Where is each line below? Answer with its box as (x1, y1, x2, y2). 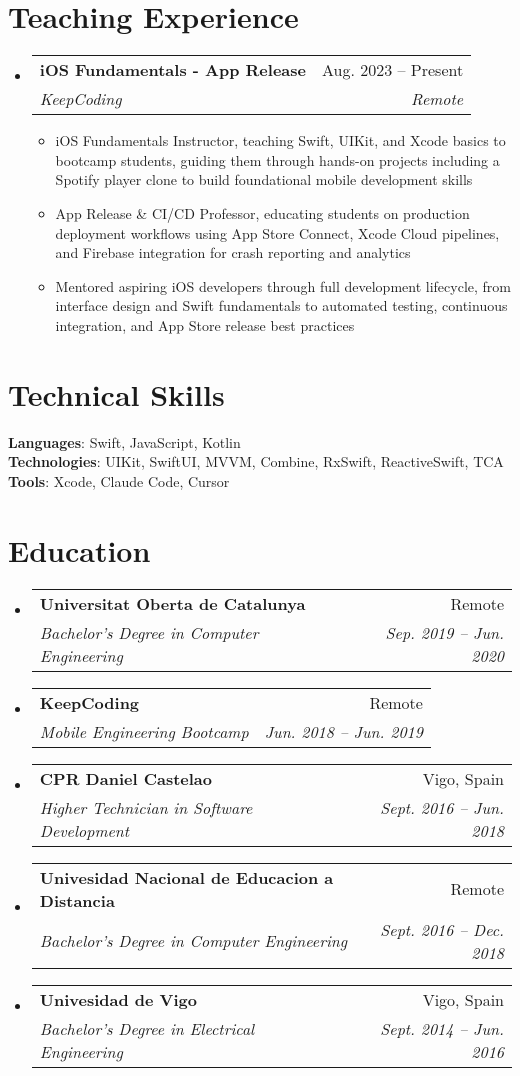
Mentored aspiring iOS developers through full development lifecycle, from (55, 275, 511, 296)
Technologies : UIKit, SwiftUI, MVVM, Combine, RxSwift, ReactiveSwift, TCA (8, 451, 504, 472)
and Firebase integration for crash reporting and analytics (55, 242, 411, 263)
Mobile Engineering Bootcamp (39, 719, 249, 743)
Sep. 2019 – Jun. (385, 620, 504, 644)
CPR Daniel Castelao (39, 766, 212, 790)
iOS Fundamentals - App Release (39, 58, 306, 82)
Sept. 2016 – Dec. (380, 917, 504, 941)
